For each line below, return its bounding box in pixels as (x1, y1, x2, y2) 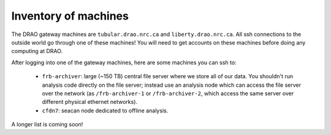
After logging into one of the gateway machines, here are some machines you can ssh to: (11, 59, 237, 66)
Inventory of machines (11, 9, 129, 23)
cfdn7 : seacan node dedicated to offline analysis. (42, 107, 169, 114)
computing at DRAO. (11, 48, 63, 55)
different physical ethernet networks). (42, 98, 138, 106)
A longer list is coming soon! (11, 121, 83, 128)
